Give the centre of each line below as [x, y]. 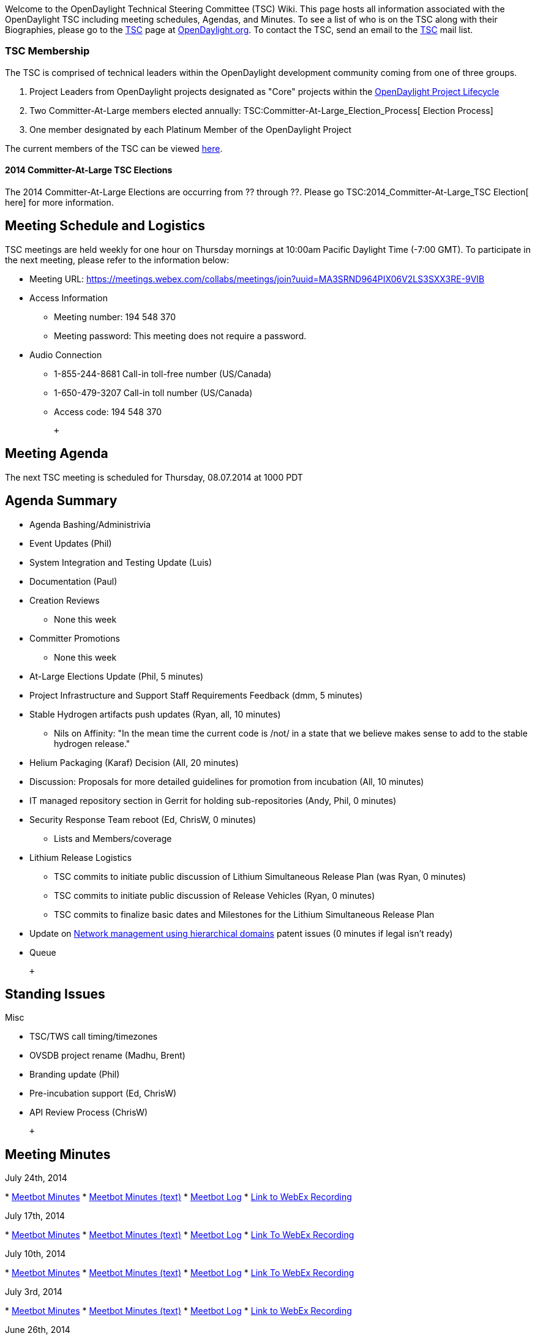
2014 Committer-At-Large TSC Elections [89, 170]
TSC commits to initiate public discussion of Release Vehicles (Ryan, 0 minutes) [215, 895]
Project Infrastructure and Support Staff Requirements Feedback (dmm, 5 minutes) [196, 695]
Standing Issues [55, 994]
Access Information [69, 298]
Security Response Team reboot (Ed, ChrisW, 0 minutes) [143, 819]
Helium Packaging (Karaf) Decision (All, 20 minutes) [134, 762]
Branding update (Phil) [75, 1075]
